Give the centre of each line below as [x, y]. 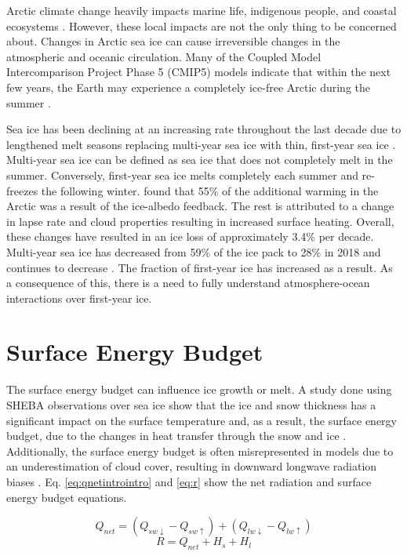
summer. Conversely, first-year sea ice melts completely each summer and [182, 174]
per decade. [346, 236]
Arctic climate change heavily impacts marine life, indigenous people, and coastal [202, 10]
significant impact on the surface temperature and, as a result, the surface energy [202, 420]
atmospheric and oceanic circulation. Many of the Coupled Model [164, 56]
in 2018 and [352, 251]
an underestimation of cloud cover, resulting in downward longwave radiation [192, 466]
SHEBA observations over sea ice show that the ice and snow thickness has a [191, 405]
